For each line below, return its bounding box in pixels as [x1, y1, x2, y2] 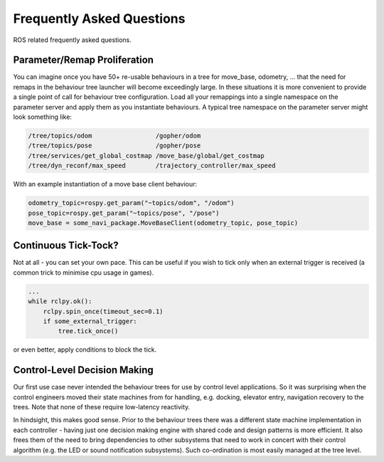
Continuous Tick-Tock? [13, 239, 119, 252]
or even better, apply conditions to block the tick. [13, 345, 156, 354]
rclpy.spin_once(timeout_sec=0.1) [43, 307, 164, 315]
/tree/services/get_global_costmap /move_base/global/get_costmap [28, 152, 265, 159]
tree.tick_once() [58, 327, 119, 335]
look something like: [13, 112, 73, 121]
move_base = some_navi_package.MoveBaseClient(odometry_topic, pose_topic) [28, 219, 299, 227]
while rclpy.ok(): [28, 298, 92, 305]
